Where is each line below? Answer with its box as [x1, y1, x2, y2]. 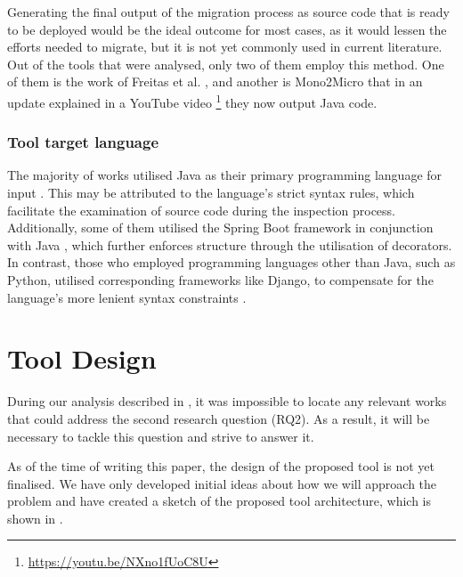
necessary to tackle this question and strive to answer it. [7, 427, 314, 445]
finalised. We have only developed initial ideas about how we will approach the [7, 474, 437, 492]
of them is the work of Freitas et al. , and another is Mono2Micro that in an [7, 72, 423, 91]
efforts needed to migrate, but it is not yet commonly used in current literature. [7, 37, 443, 56]
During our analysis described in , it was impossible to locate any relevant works [7, 392, 447, 410]
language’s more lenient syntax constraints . [7, 288, 247, 306]
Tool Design [7, 340, 157, 377]
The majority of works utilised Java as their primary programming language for [7, 166, 443, 184]
